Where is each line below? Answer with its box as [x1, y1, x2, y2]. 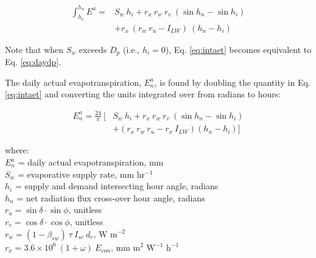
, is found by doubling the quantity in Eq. [154, 75, 311, 88]
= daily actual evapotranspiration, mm [18, 156, 164, 168]
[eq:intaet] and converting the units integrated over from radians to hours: [5, 88, 281, 100]
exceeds [79, 43, 107, 55]
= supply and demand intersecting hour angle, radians [15, 180, 219, 192]
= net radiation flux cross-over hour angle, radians [16, 191, 205, 204]
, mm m [111, 240, 141, 253]
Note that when [5, 43, 64, 55]
